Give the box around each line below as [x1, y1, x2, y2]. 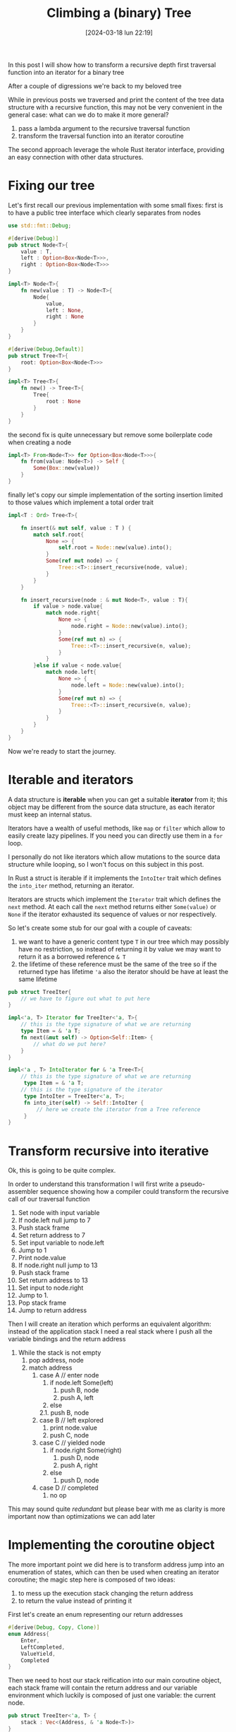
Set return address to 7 [18, 1231, 85, 1240]
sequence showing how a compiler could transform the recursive [39, 1187, 229, 1196]
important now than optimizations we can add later [8, 1512, 156, 1521]
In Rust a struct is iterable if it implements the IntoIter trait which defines [8, 874, 221, 882]
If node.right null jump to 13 [18, 1261, 98, 1269]
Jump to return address [18, 1306, 87, 1315]
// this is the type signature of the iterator [20, 1086, 163, 1093]
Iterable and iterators [8, 771, 134, 788]
